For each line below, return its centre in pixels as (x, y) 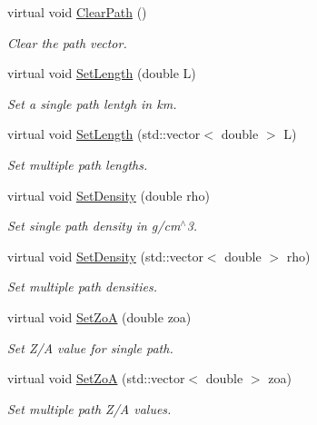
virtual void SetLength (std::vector (104, 134)
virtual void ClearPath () (77, 12)
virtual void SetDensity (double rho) (109, 195)
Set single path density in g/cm (94, 226)
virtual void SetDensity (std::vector (105, 256)
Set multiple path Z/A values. (89, 408)
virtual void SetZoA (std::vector (96, 378)
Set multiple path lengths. (78, 164)
